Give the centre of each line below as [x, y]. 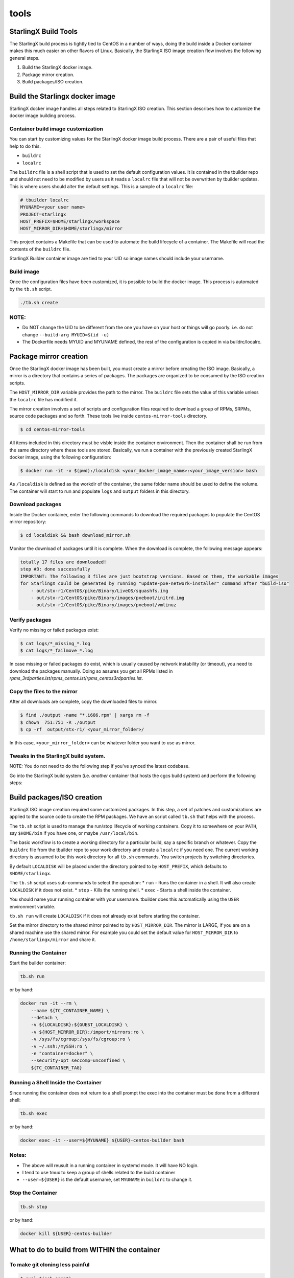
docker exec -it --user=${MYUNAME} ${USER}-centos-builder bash [102, 1140]
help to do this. [25, 146]
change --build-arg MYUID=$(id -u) [66, 334]
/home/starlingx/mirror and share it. [53, 940]
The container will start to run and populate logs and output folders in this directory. [100, 491]
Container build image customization [56, 129]
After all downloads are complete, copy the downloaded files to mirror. [83, 702]
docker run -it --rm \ [48, 1003]
